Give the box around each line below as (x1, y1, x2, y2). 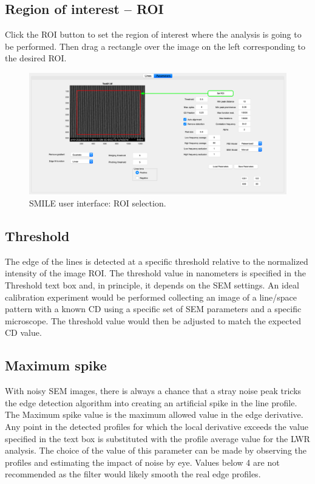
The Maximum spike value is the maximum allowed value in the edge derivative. (5, 408, 303, 421)
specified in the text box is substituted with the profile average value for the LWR (5, 432, 310, 445)
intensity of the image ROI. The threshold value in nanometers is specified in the (5, 267, 307, 279)
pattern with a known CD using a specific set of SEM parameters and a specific (5, 302, 302, 315)
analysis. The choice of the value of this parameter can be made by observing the (5, 444, 307, 457)
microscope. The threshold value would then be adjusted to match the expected (5, 314, 301, 327)
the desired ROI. (5, 52, 67, 64)
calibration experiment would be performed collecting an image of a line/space (5, 290, 297, 303)
